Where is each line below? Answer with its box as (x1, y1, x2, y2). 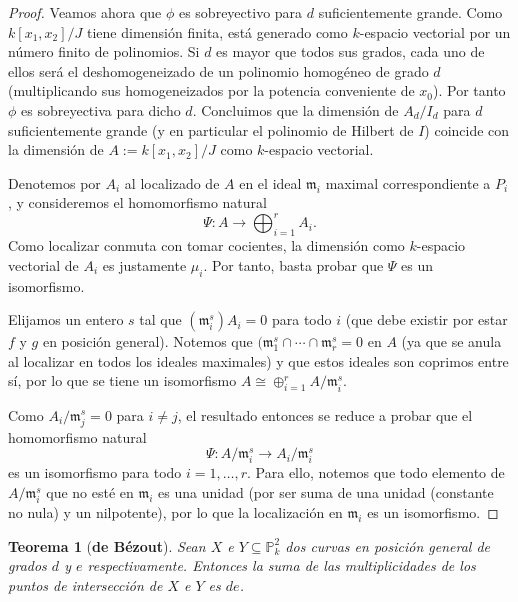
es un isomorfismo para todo (8, 462, 182, 483)
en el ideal (239, 172, 302, 193)
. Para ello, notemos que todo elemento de (247, 462, 505, 483)
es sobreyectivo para (178, 2, 303, 22)
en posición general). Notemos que (42, 331, 253, 352)
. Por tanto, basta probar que (203, 254, 384, 275)
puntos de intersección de (8, 575, 163, 595)
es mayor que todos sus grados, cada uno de (216, 41, 485, 62)
